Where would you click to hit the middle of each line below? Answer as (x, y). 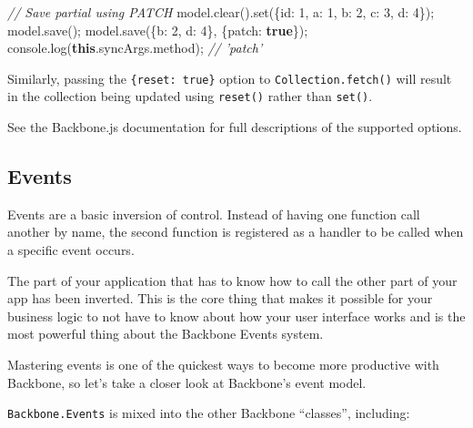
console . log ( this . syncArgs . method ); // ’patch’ (135, 48)
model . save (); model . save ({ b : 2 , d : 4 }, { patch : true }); (158, 30)
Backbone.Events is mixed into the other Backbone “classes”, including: (209, 413)
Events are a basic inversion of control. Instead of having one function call (214, 214)
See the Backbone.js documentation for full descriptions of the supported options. (235, 127)
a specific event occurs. (71, 250)
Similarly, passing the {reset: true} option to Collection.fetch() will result (230, 78)
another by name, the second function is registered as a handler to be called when (236, 232)
